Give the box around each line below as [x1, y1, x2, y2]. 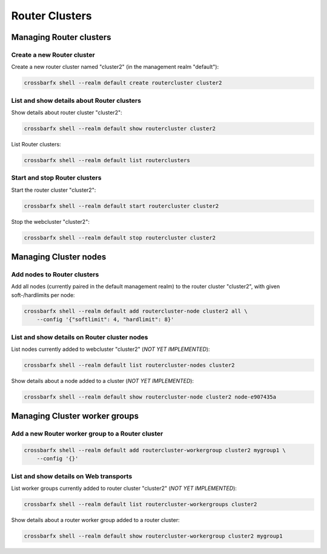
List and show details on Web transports [11, 472, 133, 480]
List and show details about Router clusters [11, 96, 142, 105]
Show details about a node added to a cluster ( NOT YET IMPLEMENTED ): [11, 377, 194, 384]
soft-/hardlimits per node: [11, 291, 75, 299]
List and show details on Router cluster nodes [11, 333, 148, 341]
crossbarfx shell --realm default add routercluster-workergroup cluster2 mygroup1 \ [24, 447, 286, 454]
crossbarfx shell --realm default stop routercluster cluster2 [24, 234, 216, 241]
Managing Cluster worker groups [11, 411, 139, 422]
